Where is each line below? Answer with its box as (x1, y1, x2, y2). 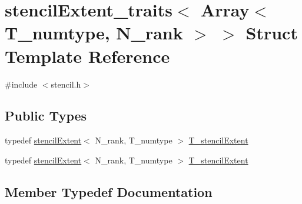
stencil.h (51, 78, 81, 90)
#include (5, 78, 38, 90)
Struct (245, 21, 298, 45)
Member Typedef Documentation (5, 182, 213, 200)
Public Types (5, 106, 87, 125)
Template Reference (5, 44, 170, 68)
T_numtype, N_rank (5, 21, 183, 45)
